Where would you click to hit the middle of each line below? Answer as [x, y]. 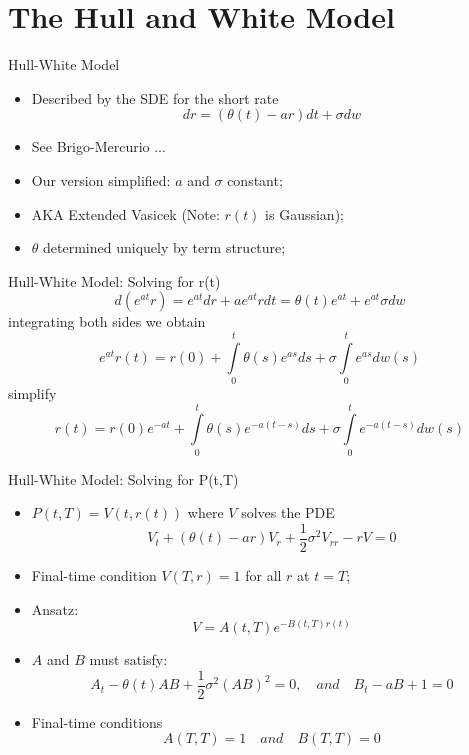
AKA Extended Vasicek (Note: [125, 213]
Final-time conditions [97, 721]
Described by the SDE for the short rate [155, 97]
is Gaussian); [304, 213]
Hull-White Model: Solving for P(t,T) [123, 478]
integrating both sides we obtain [107, 321]
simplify [32, 393]
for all [263, 574]
